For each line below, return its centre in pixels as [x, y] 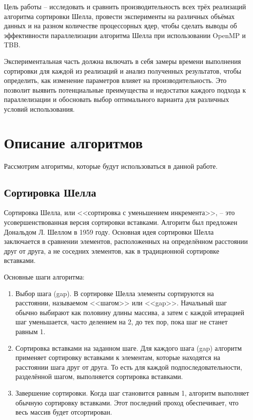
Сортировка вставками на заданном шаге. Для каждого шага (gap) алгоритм [128, 348]
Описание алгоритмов [73, 142]
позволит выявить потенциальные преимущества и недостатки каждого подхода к [125, 90]
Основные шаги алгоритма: [44, 277]
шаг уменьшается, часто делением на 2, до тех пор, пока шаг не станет [121, 322]
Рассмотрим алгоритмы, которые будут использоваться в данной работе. [111, 166]
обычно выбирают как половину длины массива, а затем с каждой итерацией [130, 312]
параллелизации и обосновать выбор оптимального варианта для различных [117, 99]
